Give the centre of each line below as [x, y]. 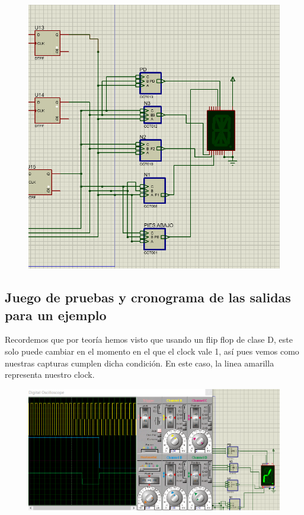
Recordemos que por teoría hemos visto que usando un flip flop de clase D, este [149, 339]
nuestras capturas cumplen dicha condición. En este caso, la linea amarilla [140, 363]
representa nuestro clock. [50, 375]
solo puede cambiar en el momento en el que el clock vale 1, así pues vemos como [152, 351]
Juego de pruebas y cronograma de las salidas [148, 297]
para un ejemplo [56, 315]
